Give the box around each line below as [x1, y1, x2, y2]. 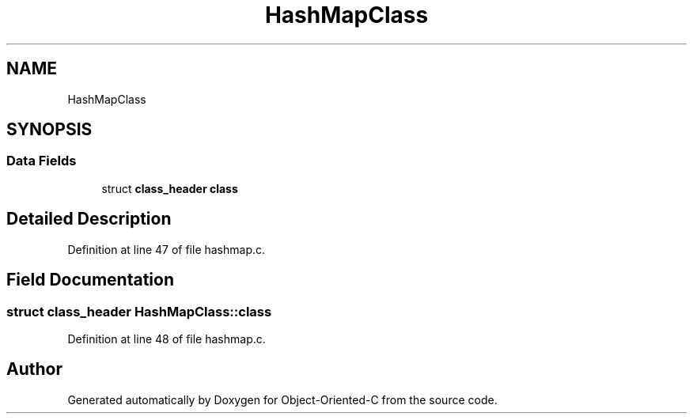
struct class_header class [101, 181, 238, 195]
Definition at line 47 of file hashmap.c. [67, 242, 266, 256]
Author [6, 359, 62, 380]
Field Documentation [6, 270, 174, 290]
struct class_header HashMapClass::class [6, 303, 272, 320]
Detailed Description [6, 209, 172, 229]
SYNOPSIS [6, 119, 93, 140]
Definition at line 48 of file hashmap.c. [67, 331, 266, 346]
